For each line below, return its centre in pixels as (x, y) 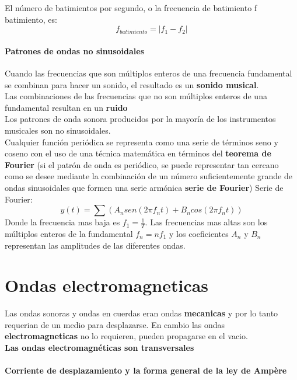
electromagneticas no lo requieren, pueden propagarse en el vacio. (126, 336)
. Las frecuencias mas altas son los (206, 222)
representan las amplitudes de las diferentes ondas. (95, 245)
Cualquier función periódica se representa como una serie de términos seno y (141, 142)
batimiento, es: (31, 19)
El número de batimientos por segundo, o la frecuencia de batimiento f (131, 8)
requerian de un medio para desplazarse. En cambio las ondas (115, 324)
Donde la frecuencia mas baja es (62, 222)
